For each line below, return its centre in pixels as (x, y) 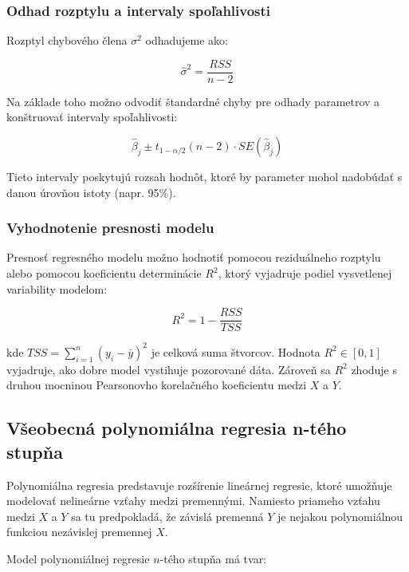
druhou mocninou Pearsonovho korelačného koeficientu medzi (157, 385)
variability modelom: (57, 288)
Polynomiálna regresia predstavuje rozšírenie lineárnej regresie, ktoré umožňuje (199, 485)
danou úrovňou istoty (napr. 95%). (91, 192)
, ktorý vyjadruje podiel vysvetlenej (305, 273)
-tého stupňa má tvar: (213, 558)
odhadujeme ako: (187, 40)
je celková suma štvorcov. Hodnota (236, 351)
